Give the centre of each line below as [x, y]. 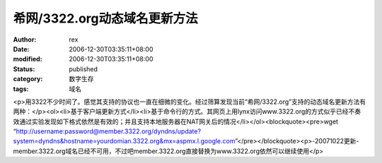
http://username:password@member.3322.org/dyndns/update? [109, 131]
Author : [25, 40]
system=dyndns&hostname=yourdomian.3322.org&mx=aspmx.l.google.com [124, 141]
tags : [21, 89]
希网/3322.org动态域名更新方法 [105, 18]
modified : [28, 59]
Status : [24, 69]
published [83, 69]
